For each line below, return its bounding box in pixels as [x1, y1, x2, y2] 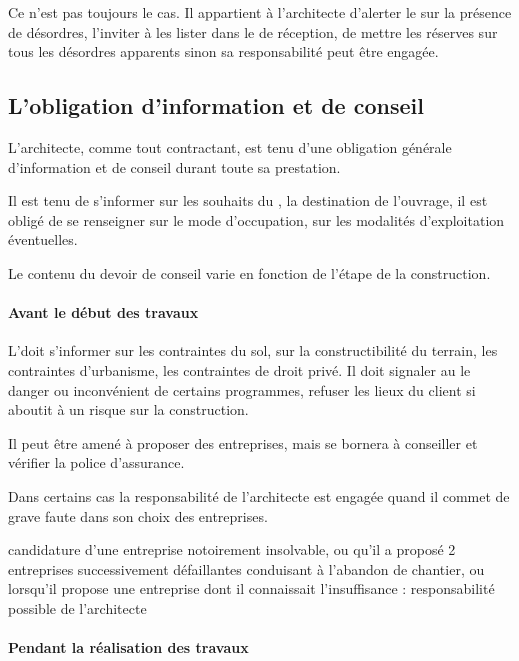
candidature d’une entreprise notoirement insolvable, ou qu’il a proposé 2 [8, 539, 456, 560]
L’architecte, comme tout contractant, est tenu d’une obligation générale [8, 136, 452, 157]
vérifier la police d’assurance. [8, 452, 185, 473]
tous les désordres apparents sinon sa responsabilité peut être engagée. [8, 41, 439, 62]
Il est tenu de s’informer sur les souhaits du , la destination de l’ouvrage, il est [8, 190, 488, 211]
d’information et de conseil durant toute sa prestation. [8, 156, 341, 177]
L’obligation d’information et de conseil [8, 90, 424, 121]
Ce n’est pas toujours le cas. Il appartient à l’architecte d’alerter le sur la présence [8, 2, 512, 22]
